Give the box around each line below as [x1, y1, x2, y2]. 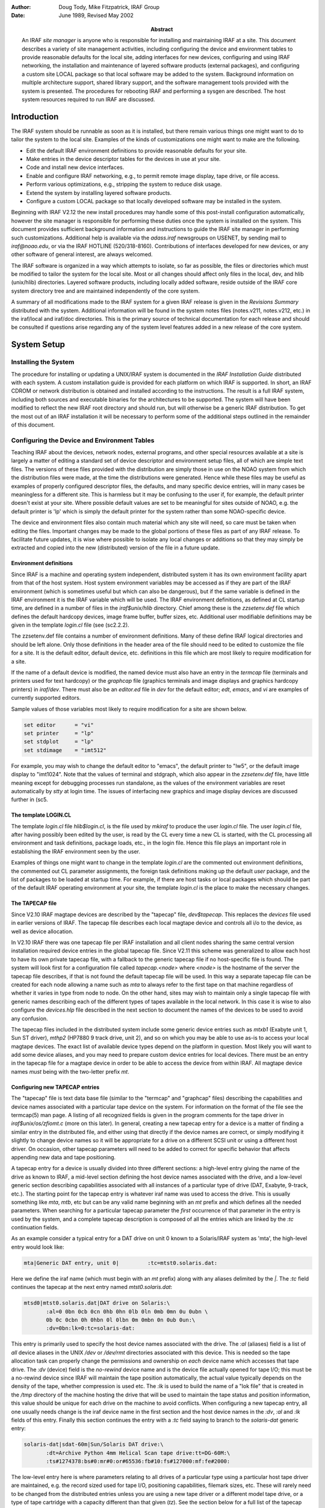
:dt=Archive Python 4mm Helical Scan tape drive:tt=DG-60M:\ [46, 1449, 231, 1456]
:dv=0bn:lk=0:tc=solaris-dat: [46, 1325, 135, 1332]
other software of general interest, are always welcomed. [11, 251, 153, 258]
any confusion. [11, 1015, 48, 1022]
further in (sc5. [11, 796, 48, 803]
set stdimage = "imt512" [23, 747, 107, 753]
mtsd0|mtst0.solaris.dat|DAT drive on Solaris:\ [23, 1300, 170, 1307]
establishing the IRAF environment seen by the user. [11, 847, 141, 855]
